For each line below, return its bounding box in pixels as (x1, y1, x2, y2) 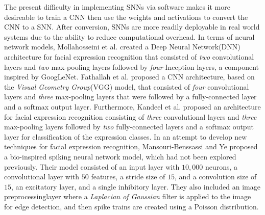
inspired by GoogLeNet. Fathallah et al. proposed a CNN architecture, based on (4, 71, 255, 82)
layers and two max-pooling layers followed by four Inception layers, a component (4, 61, 259, 72)
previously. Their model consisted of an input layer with (4, 161, 180, 172)
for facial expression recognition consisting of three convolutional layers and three (4, 111, 257, 122)
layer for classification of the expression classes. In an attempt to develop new (4, 131, 247, 142)
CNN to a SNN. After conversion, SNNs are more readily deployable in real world (4, 21, 260, 32)
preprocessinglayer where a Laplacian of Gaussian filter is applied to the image (4, 191, 251, 202)
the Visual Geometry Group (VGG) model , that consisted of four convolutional (4, 81, 249, 92)
